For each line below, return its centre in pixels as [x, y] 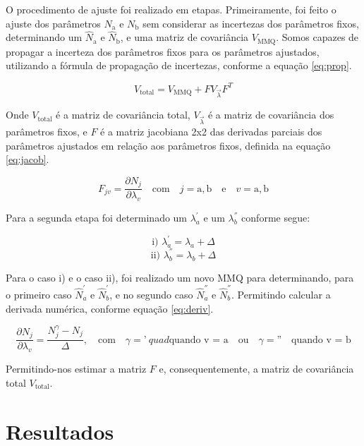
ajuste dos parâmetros [53, 23]
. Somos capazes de [317, 37]
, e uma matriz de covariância [184, 37]
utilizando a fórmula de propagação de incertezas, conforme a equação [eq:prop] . [179, 65]
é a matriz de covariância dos [271, 115]
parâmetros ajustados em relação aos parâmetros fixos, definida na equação [168, 145]
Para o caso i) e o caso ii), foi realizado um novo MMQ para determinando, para [180, 277]
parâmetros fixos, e [47, 132]
